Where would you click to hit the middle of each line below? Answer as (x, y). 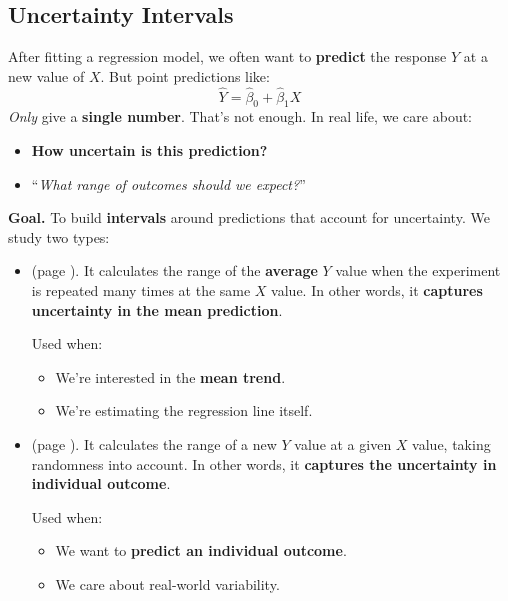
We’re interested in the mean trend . (170, 376)
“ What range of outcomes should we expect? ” (168, 183)
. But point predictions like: (185, 75)
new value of (46, 75)
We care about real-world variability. (167, 583)
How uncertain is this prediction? (149, 150)
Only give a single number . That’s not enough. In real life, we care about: (240, 116)
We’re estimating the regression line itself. (184, 410)
